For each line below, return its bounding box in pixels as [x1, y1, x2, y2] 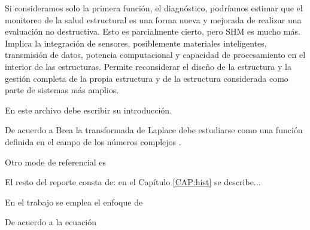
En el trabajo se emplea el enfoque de [5, 195, 143, 208]
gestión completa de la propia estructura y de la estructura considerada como [5, 72, 288, 84]
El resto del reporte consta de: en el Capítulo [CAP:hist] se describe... [5, 176, 261, 188]
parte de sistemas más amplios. [5, 84, 119, 96]
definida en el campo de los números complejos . [5, 135, 181, 148]
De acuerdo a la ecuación [5, 216, 97, 228]
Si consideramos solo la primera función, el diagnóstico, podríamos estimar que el [5, 2, 303, 14]
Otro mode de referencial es [5, 155, 106, 168]
